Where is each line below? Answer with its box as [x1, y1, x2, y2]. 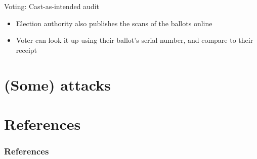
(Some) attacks [4, 74, 111, 95]
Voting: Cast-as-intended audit [4, 1, 100, 11]
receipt [16, 44, 37, 55]
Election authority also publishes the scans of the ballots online [16, 18, 212, 28]
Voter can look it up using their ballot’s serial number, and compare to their [16, 35, 253, 45]
